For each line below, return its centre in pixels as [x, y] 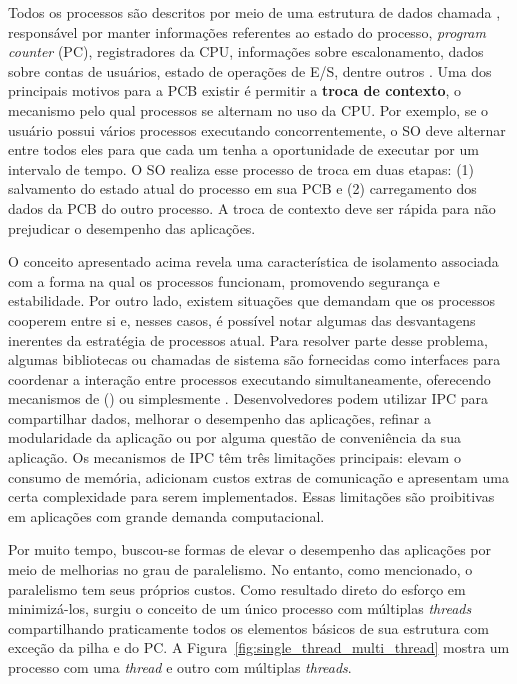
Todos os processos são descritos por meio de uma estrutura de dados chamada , [254, 12]
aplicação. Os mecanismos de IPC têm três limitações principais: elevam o [234, 457]
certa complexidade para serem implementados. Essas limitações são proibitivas [251, 496]
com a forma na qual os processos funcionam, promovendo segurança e [224, 280]
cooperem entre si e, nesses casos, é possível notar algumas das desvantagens [242, 319]
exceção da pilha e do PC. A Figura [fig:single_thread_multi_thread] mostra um [259, 647]
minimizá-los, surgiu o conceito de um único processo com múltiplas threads [240, 608]
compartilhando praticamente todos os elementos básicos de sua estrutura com [248, 627]
